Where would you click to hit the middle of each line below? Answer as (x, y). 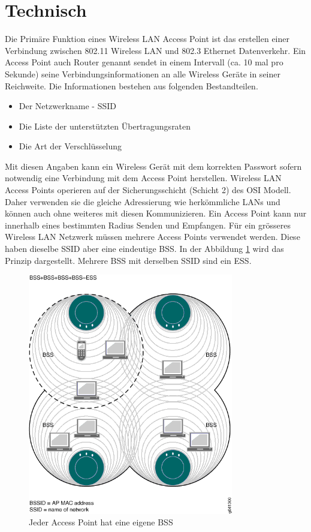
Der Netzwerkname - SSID (68, 106)
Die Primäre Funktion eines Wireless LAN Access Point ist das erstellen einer (147, 39)
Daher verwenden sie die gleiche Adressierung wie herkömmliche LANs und (143, 201)
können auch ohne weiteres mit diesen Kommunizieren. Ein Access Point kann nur (156, 213)
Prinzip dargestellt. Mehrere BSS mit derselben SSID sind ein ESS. (128, 260)
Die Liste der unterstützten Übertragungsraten (105, 126)
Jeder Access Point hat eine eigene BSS (101, 522)
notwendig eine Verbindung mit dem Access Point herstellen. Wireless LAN (143, 178)
